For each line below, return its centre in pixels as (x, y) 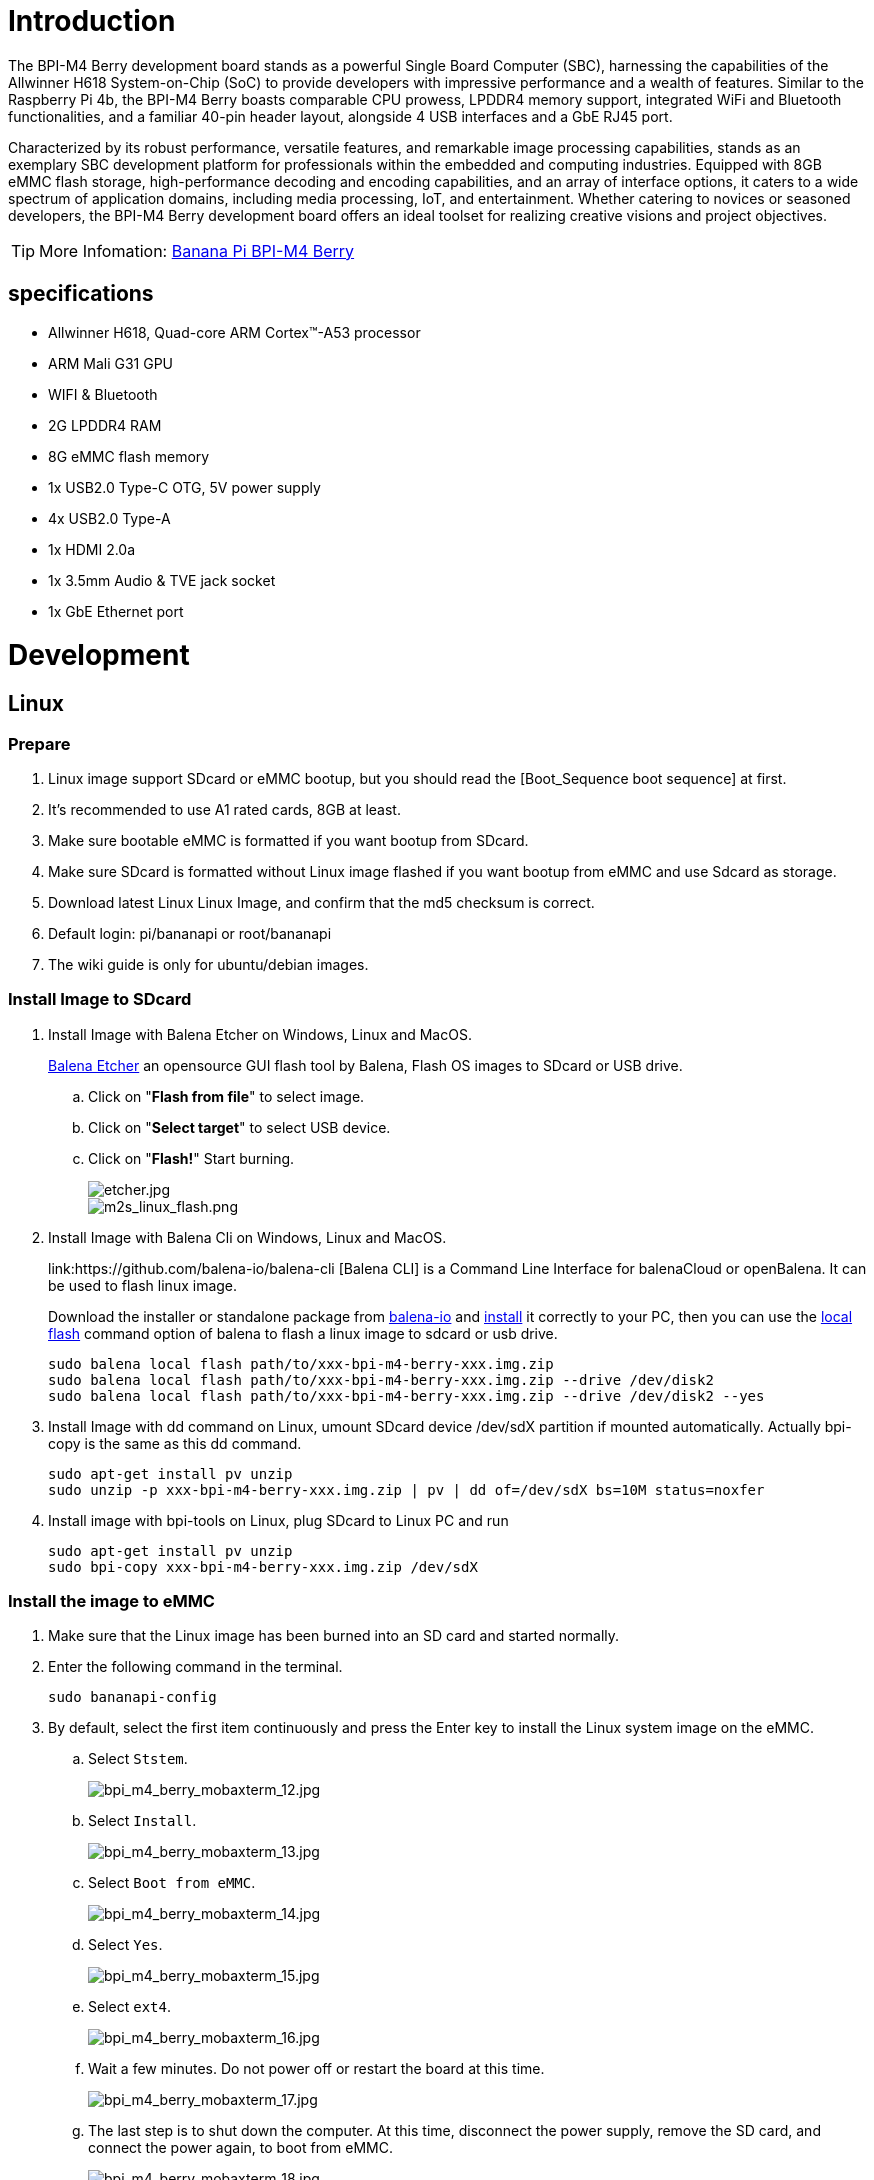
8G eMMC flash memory (129, 456)
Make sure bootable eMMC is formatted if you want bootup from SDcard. (288, 840)
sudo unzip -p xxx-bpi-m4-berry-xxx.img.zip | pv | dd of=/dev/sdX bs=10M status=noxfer (406, 1489)
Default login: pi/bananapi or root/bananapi (190, 933)
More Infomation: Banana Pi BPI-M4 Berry (197, 250)
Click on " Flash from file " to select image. (226, 1096)
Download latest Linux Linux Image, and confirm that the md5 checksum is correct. (321, 902)
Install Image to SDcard (100, 999)
